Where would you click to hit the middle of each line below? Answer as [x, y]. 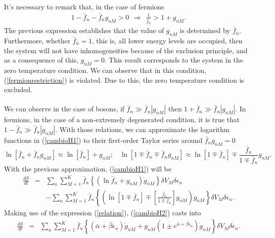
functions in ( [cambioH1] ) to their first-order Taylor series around [103, 140]
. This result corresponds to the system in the [174, 60]
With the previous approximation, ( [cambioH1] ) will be [88, 169]
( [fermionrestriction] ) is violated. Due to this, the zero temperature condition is [124, 80]
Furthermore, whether [37, 40]
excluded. [18, 89]
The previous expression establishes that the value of [84, 30]
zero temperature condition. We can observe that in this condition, [105, 70]
